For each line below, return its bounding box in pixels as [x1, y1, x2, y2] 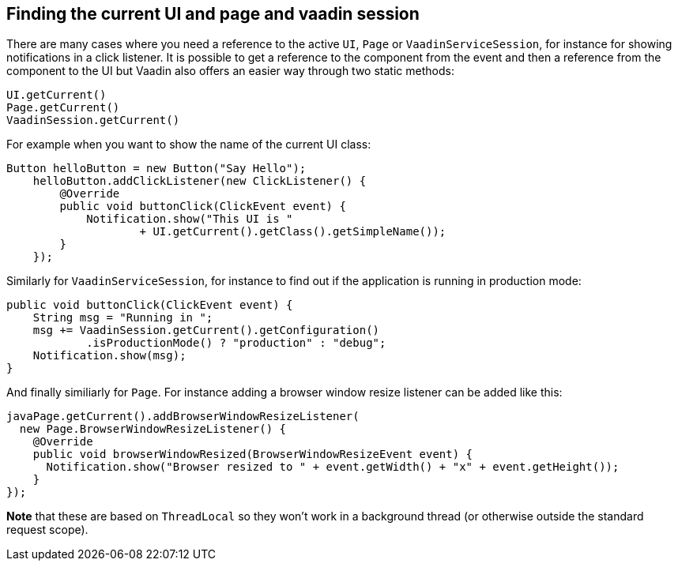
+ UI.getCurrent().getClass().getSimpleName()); [139, 225, 446, 238]
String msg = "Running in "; [32, 311, 213, 325]
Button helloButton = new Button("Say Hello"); [6, 162, 307, 175]
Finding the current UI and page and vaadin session [6, 4, 420, 24]
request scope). [6, 523, 89, 537]
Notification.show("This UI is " [86, 212, 293, 226]
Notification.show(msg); [32, 349, 186, 362]
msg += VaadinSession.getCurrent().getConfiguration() [32, 324, 380, 337]
